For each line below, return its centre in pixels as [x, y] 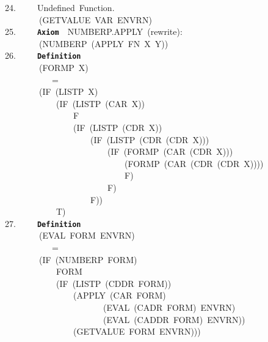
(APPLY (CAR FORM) [119, 295]
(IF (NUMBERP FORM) [88, 259]
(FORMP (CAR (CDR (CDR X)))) [194, 163]
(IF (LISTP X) [68, 91]
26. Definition [43, 55]
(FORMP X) [63, 68]
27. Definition [43, 223]
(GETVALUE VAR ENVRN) [95, 19]
